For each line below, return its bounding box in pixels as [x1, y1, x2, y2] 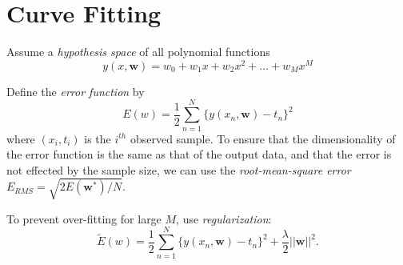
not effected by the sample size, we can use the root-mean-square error [6, 161, 351, 178]
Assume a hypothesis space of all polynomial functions [6, 43, 270, 60]
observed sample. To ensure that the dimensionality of [130, 130, 396, 147]
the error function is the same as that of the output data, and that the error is [6, 146, 392, 163]
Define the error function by [6, 82, 145, 99]
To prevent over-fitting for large [6, 210, 162, 227]
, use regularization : [176, 210, 272, 227]
